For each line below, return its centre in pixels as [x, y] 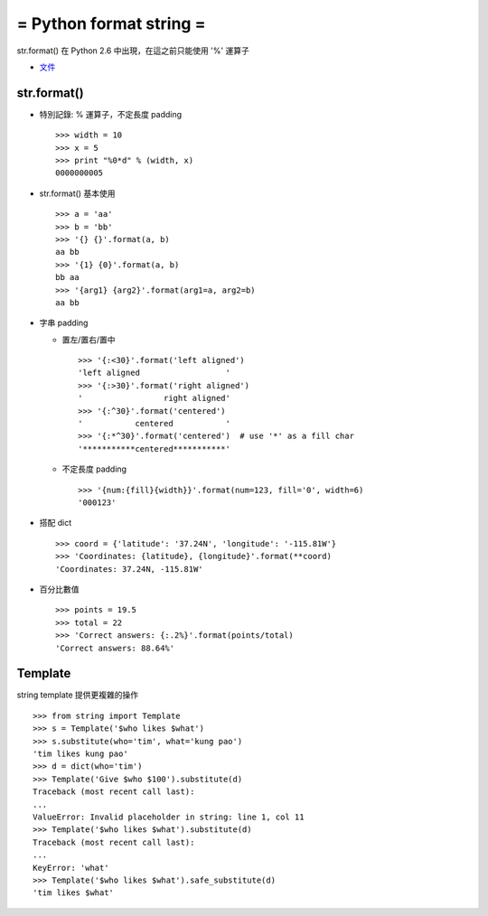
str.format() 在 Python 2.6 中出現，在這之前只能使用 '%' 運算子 [133, 51]
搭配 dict [56, 523]
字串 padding [64, 323]
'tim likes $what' [74, 893]
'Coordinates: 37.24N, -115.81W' [129, 569]
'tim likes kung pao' [80, 753]
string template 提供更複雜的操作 [78, 695]
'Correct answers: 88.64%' [115, 648]
